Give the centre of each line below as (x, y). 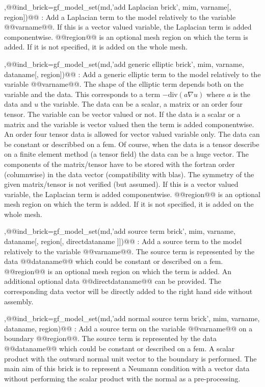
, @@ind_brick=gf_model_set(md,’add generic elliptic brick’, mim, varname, (124, 64)
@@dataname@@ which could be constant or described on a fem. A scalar (120, 348)
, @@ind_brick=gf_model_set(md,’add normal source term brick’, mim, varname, (132, 318)
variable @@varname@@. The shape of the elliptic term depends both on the (124, 84)
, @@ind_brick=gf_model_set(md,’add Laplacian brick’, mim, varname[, (118, 7)
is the (242, 94)
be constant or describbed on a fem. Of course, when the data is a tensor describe (132, 144)
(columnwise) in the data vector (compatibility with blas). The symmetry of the (129, 174)
